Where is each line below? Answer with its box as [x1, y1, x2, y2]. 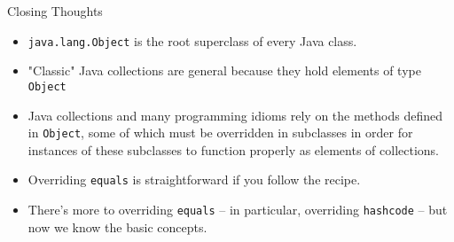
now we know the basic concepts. [27, 217, 207, 236]
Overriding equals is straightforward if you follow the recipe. [27, 170, 361, 189]
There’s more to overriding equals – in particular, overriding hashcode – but [27, 200, 448, 218]
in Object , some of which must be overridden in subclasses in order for [27, 123, 413, 142]
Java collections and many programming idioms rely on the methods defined [27, 105, 443, 124]
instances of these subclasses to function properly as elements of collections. [27, 140, 439, 159]
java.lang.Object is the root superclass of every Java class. [27, 31, 357, 50]
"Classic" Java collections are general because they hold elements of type [27, 61, 421, 80]
